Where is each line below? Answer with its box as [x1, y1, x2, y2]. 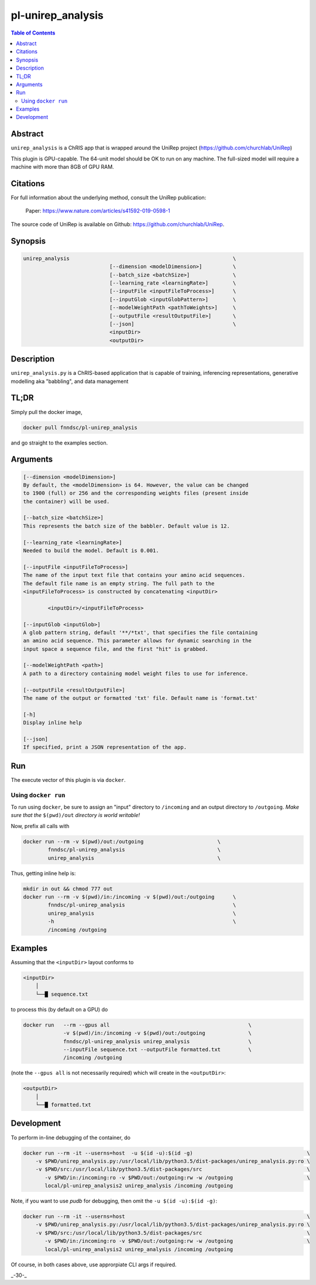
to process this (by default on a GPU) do [11, 1006, 108, 1013]
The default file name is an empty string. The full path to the [23, 580, 215, 587]
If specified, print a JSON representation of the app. [23, 744, 187, 751]
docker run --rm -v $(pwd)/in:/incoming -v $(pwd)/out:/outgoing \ [23, 893, 236, 900]
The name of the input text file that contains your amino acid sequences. [23, 572, 246, 579]
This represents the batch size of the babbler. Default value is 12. [23, 522, 231, 529]
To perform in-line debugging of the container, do [11, 1134, 131, 1141]
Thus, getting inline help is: [11, 870, 76, 877]
